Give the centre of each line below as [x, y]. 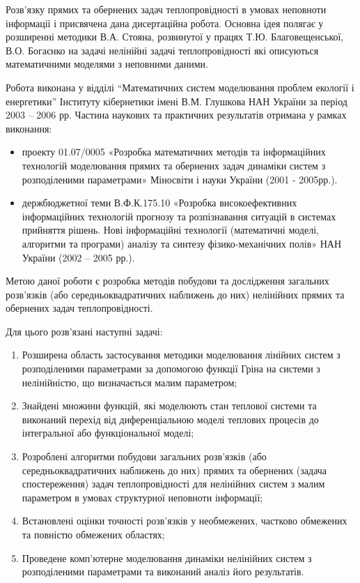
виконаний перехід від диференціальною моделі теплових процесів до [170, 419]
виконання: [29, 128]
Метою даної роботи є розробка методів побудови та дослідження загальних [167, 281]
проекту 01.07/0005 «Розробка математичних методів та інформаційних [174, 152]
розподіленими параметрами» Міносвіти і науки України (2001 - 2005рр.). [180, 179]
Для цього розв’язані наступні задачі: [84, 331]
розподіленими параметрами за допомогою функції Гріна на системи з [171, 369]
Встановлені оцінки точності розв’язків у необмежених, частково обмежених [185, 521]
